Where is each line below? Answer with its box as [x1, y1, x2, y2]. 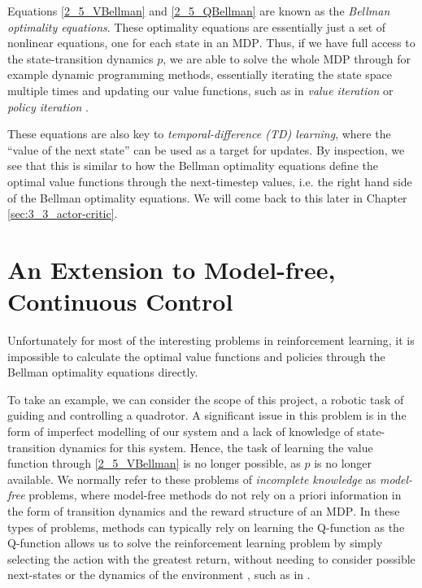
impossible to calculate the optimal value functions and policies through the [7, 347, 385, 364]
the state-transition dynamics [7, 50, 154, 67]
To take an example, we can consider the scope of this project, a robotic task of [7, 390, 404, 407]
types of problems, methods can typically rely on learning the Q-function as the [7, 518, 405, 535]
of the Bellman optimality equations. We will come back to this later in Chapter [7, 189, 407, 206]
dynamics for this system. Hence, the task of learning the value [59, 438, 373, 455]
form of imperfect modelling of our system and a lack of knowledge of [7, 423, 354, 439]
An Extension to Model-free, [7, 252, 336, 285]
